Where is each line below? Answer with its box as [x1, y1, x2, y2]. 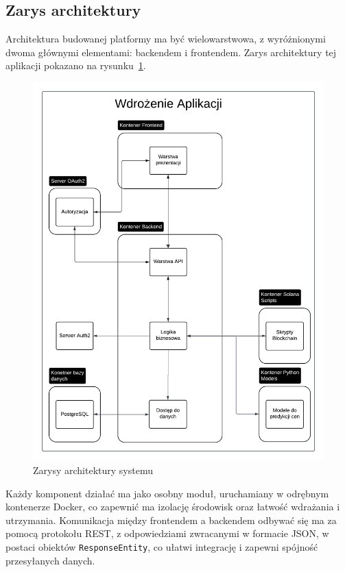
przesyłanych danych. [5, 553, 95, 567]
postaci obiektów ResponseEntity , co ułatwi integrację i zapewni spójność [5, 539, 318, 554]
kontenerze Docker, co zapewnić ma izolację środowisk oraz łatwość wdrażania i [5, 499, 340, 514]
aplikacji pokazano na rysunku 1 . [5, 58, 146, 73]
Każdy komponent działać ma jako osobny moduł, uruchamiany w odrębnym [5, 486, 329, 500]
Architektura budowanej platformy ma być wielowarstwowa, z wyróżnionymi [5, 32, 326, 46]
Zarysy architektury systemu [33, 462, 153, 477]
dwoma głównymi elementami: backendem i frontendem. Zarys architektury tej [5, 45, 337, 59]
